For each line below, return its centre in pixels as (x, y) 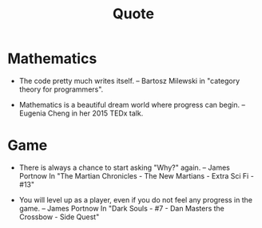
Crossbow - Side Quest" (59, 217)
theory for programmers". (61, 89)
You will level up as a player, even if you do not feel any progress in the (136, 199)
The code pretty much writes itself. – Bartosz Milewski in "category (129, 81)
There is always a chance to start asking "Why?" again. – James (125, 167)
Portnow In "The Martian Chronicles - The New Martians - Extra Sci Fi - (137, 175)
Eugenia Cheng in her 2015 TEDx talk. (81, 113)
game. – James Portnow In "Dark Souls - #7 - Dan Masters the (122, 208)
